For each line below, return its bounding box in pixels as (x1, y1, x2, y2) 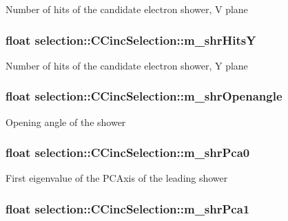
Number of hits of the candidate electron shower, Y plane (6, 58, 248, 72)
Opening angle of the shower (6, 114, 126, 129)
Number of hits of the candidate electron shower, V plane (6, 2, 248, 16)
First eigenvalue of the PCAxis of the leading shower (6, 171, 228, 185)
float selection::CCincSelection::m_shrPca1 (6, 200, 250, 217)
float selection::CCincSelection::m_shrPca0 (6, 144, 250, 161)
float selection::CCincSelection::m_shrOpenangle (6, 87, 282, 105)
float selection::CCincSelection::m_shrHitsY (6, 31, 256, 48)
